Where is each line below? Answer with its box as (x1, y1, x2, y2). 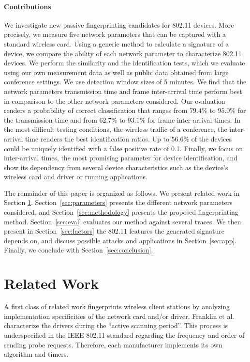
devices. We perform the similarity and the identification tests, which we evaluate (4, 58, 245, 68)
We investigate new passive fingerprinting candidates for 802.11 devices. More (4, 19, 234, 30)
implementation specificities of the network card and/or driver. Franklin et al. (4, 311, 235, 321)
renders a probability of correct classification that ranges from (4, 105, 188, 115)
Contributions (4, 1, 51, 11)
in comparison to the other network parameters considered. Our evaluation (4, 95, 225, 106)
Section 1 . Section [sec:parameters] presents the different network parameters (4, 197, 233, 207)
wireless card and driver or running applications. (4, 172, 147, 182)
